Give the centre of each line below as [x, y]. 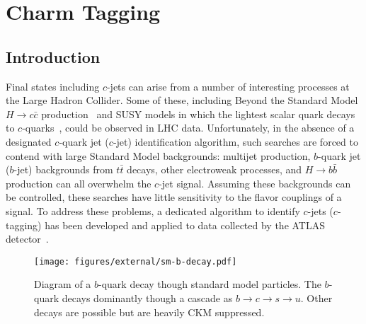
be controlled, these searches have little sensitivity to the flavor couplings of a [174, 197]
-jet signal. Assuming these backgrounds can [255, 183]
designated [29, 141]
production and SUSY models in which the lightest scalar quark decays [198, 114]
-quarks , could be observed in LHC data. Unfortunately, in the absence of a [188, 128]
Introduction [53, 56]
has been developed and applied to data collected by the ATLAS [185, 225]
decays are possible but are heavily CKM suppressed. [149, 312]
